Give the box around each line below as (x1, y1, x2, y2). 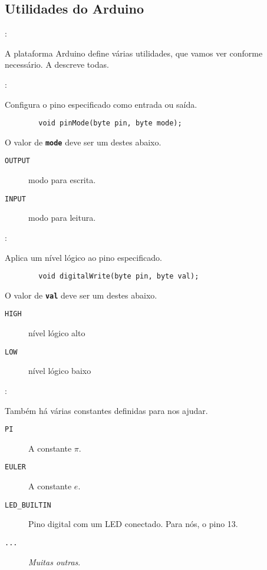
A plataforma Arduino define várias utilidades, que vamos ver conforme (5, 47, 263, 59)
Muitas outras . (28, 555, 81, 568)
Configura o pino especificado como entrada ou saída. (5, 98, 197, 110)
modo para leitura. (28, 211, 96, 224)
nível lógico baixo (28, 364, 91, 377)
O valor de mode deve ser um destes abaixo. (5, 135, 161, 148)
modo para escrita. (28, 174, 96, 186)
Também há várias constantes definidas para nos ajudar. (5, 404, 208, 416)
